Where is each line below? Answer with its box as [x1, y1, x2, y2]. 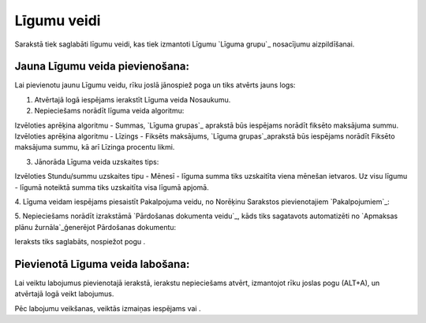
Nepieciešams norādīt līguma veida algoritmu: [34, 106, 185, 116]
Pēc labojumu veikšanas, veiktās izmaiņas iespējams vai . [14, 303, 201, 313]
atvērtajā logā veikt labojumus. [14, 289, 114, 299]
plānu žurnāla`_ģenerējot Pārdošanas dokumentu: [14, 222, 177, 232]
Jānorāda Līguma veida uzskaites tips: [34, 157, 159, 166]
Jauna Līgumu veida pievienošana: [14, 60, 189, 73]
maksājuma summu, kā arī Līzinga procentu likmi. [14, 143, 175, 152]
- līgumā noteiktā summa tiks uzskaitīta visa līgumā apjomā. [14, 182, 209, 192]
